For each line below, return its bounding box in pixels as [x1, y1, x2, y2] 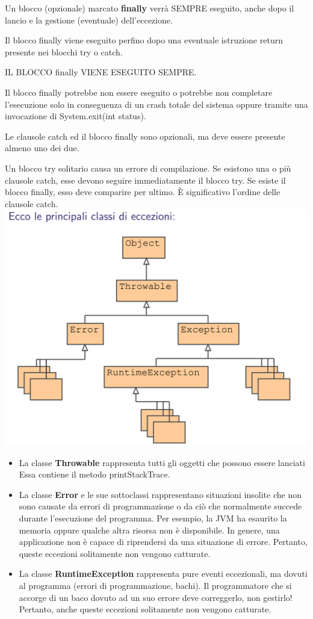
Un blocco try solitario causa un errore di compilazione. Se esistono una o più [5, 161, 291, 174]
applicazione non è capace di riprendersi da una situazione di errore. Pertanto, [19, 535, 308, 548]
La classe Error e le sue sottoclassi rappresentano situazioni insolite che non [19, 488, 302, 500]
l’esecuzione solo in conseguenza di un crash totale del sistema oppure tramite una [5, 98, 308, 110]
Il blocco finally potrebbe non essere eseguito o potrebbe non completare [5, 86, 273, 98]
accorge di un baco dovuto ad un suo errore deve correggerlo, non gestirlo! [19, 591, 293, 603]
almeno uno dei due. [5, 142, 79, 154]
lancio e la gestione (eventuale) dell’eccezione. [5, 13, 173, 26]
